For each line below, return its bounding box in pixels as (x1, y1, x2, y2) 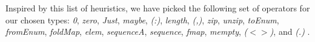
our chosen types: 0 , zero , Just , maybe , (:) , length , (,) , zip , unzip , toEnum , (5, 13, 279, 26)
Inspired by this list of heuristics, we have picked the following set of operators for (5, 2, 310, 14)
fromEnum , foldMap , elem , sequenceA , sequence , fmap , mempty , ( (5, 25, 248, 38)
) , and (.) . (270, 25, 310, 38)
